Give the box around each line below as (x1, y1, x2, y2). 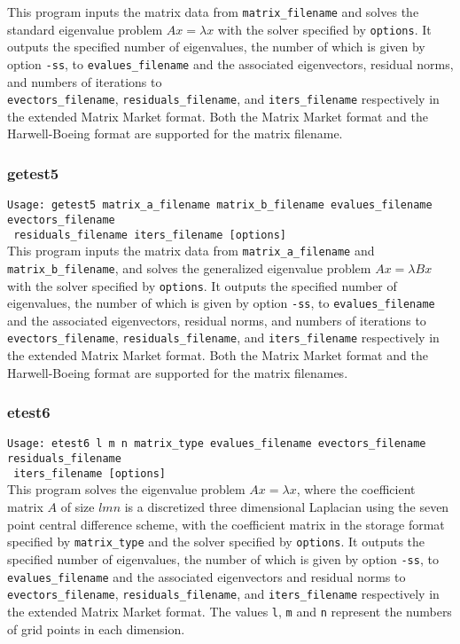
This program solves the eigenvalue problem (7, 480, 246, 499)
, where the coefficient (296, 480, 416, 499)
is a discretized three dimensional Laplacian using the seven (124, 498, 449, 516)
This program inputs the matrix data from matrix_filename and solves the (7, 3, 419, 20)
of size (60, 498, 95, 516)
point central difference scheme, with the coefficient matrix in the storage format (7, 514, 445, 533)
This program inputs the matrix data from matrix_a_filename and (7, 241, 375, 260)
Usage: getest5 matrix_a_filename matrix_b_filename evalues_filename (7, 199, 433, 212)
